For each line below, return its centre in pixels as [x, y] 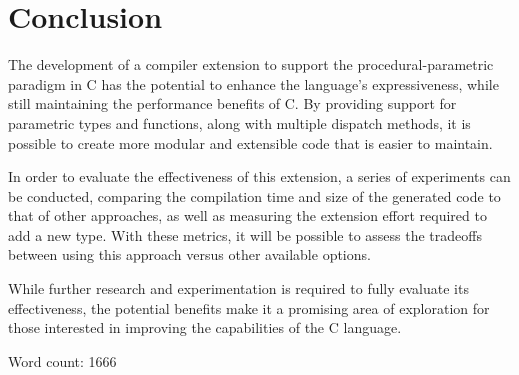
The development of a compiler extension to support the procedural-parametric [251, 64]
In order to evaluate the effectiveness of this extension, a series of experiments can [259, 176]
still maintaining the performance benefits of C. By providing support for [232, 103]
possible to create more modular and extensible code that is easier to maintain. [250, 142]
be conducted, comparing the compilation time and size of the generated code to [254, 195]
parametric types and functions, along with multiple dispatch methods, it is [239, 122]
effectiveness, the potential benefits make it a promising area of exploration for [249, 307]
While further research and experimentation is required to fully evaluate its [238, 288]
